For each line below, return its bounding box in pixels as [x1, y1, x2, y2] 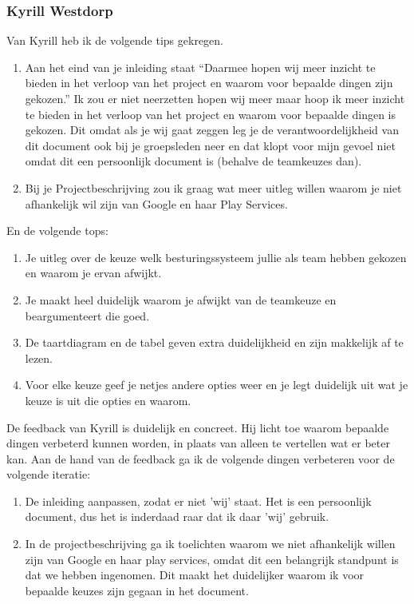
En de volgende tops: [6, 222, 108, 239]
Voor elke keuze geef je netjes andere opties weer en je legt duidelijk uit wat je [25, 376, 408, 393]
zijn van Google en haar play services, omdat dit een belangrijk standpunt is [25, 550, 399, 567]
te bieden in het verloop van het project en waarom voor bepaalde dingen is [25, 105, 396, 122]
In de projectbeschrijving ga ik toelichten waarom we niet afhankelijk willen [25, 535, 396, 552]
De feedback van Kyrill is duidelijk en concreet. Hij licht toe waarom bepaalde [6, 419, 389, 435]
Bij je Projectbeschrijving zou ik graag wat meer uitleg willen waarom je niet [25, 179, 402, 196]
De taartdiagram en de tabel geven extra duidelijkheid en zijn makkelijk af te [25, 334, 404, 351]
